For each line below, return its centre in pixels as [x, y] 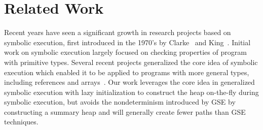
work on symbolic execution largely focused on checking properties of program [125, 52]
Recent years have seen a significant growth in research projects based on [118, 32]
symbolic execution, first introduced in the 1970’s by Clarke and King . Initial [127, 42]
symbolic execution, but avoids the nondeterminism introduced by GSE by [120, 102]
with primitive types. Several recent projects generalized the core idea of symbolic [131, 62]
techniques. [21, 122]
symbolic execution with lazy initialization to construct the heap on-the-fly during [131, 92]
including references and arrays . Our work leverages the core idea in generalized [129, 82]
